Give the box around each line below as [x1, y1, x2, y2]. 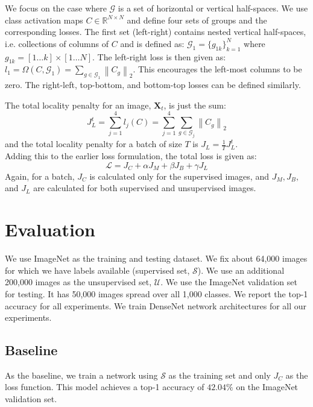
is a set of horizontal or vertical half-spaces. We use [118, 2, 308, 14]
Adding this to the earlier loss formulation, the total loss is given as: [5, 150, 257, 162]
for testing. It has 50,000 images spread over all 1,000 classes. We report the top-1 [5, 287, 308, 300]
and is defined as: [120, 37, 185, 49]
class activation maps [5, 13, 83, 26]
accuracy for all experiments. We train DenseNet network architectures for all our [5, 299, 307, 312]
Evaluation [5, 217, 95, 242]
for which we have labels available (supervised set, [5, 263, 190, 276]
